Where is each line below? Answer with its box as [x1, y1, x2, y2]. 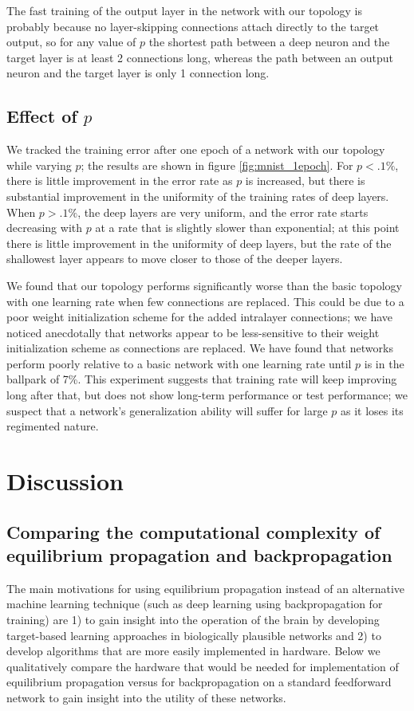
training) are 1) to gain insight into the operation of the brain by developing [6, 611, 380, 628]
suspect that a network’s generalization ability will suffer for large [6, 402, 328, 418]
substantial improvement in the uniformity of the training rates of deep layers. [6, 187, 389, 204]
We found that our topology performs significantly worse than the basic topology [6, 277, 402, 293]
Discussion [6, 465, 124, 497]
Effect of [6, 104, 77, 128]
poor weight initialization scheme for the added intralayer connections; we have [6, 308, 393, 325]
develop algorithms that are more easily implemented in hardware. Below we [6, 642, 380, 659]
